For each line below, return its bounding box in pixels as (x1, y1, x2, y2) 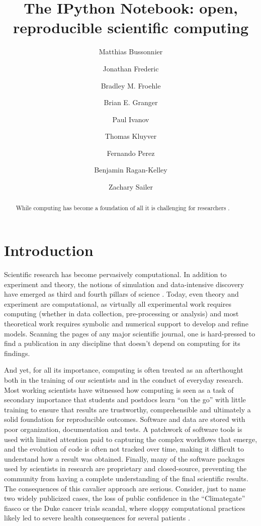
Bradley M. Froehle (101, 80, 161, 91)
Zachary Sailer (109, 182, 153, 192)
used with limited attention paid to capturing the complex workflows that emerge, (4, 433, 257, 444)
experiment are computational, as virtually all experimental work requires (4, 298, 231, 309)
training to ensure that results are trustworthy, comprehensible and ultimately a (4, 404, 251, 414)
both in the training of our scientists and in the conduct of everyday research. (4, 374, 243, 385)
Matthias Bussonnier (99, 46, 163, 57)
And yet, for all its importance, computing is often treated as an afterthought (4, 365, 243, 375)
